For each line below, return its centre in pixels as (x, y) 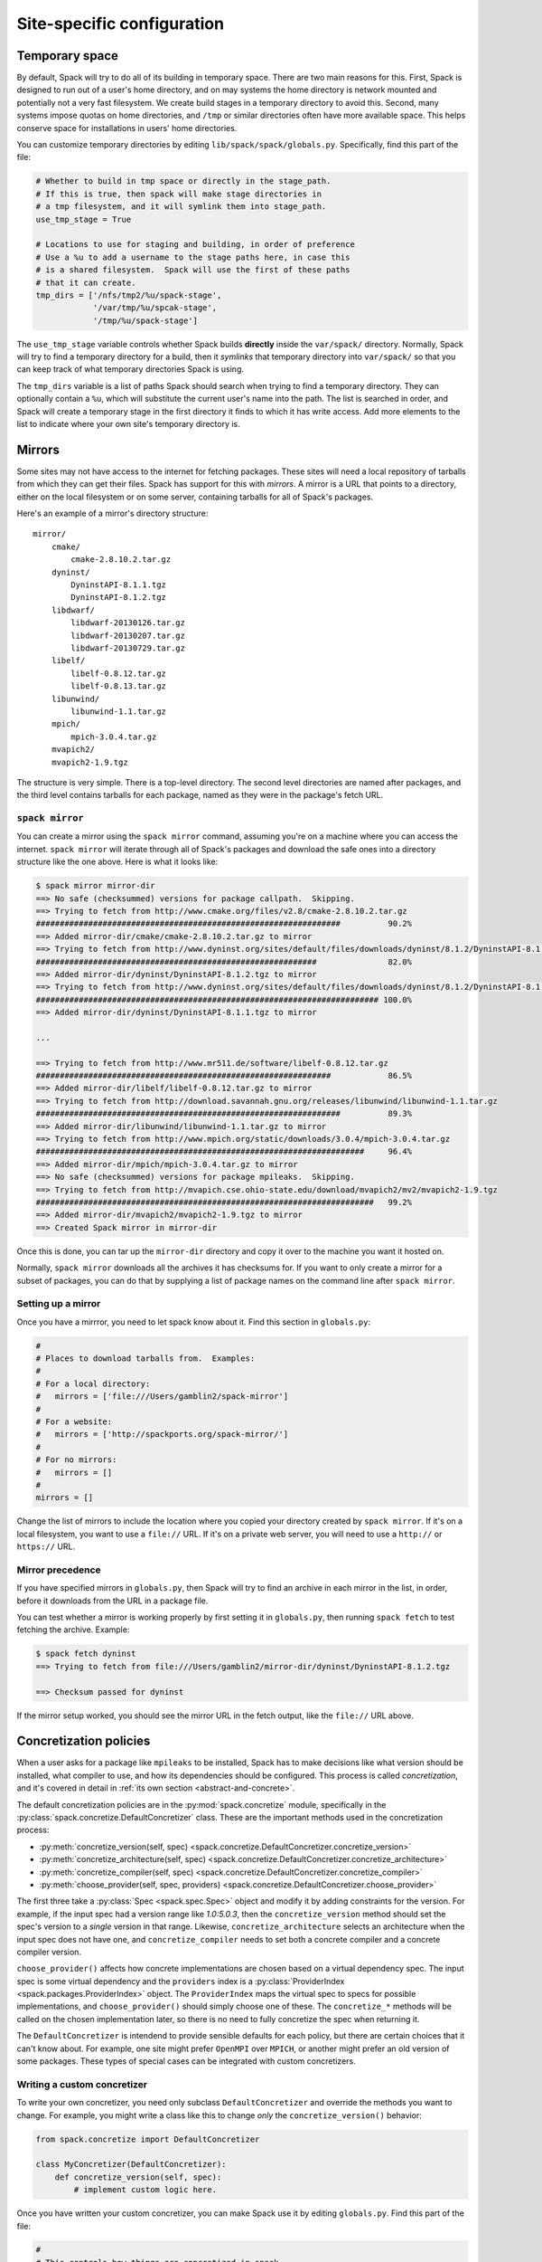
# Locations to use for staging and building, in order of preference (196, 245)
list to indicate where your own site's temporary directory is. (129, 424)
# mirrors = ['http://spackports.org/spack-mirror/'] (162, 1435)
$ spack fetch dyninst (86, 1654)
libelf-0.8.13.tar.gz (119, 686)
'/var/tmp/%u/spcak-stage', (154, 308)
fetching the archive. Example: (73, 1630)
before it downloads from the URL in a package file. (112, 1601)
